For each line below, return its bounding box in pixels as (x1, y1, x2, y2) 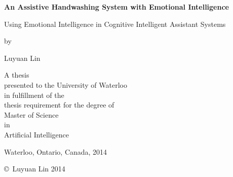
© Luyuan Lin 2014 (4, 163, 65, 174)
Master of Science (4, 109, 59, 120)
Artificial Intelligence (4, 129, 69, 139)
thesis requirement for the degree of (4, 99, 114, 110)
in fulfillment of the (4, 89, 64, 100)
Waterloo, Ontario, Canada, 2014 (4, 146, 107, 157)
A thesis (4, 69, 29, 80)
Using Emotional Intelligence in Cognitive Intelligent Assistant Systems (4, 18, 226, 29)
